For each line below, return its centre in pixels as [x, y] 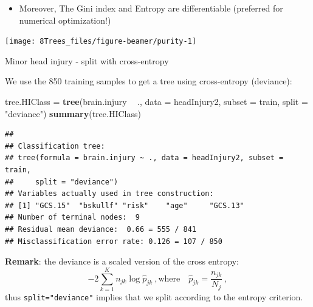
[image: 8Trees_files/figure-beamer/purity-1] [101, 42]
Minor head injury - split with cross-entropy [87, 60]
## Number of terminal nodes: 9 [72, 218]
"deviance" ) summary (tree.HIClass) [73, 113]
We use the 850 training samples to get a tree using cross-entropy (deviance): [149, 81]
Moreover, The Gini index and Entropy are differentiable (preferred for [151, 8]
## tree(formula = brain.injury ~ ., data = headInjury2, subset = [144, 158]
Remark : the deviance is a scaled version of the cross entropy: [122, 261]
